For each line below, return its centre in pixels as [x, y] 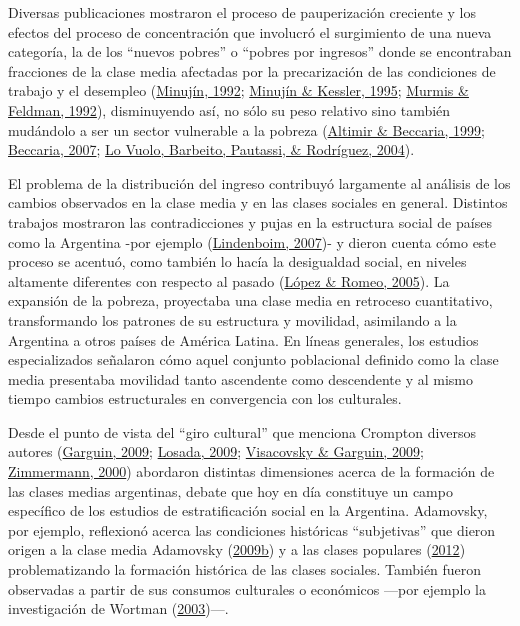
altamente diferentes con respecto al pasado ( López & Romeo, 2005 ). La [229, 280]
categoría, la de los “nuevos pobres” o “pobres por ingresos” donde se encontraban [260, 51]
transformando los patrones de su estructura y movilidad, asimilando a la [232, 319]
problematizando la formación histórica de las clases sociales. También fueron [245, 569]
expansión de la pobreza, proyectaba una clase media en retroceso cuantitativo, [250, 300]
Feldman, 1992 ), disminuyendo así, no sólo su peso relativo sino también [229, 109]
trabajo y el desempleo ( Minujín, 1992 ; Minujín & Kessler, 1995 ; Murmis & [238, 90]
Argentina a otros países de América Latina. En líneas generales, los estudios [243, 339]
